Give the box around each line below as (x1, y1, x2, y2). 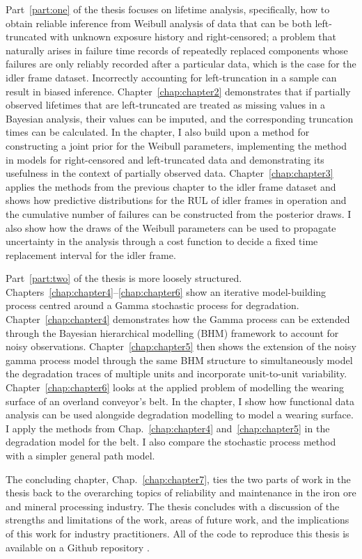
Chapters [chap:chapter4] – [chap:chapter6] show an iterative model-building (6, 284, 326, 299)
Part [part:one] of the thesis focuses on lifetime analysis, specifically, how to (6, 2, 330, 16)
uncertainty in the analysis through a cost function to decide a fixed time (6, 234, 318, 249)
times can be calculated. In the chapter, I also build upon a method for (6, 125, 310, 139)
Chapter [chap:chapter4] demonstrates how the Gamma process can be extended (6, 312, 350, 326)
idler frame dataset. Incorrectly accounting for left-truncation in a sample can (6, 70, 337, 84)
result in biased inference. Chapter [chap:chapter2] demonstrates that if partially (6, 84, 351, 98)
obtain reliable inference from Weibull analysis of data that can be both (6, 15, 312, 30)
